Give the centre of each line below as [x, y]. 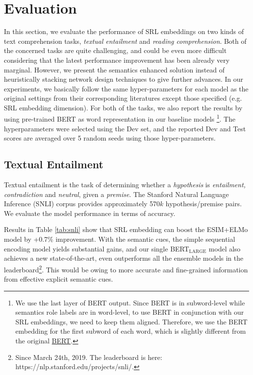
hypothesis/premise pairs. [204, 204]
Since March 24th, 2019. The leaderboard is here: [89, 357]
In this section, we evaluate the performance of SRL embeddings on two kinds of [124, 31]
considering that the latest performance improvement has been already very [117, 60]
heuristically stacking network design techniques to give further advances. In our [124, 79]
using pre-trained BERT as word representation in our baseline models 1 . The [120, 118]
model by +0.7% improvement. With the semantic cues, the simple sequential [120, 239]
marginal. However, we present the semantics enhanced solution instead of [114, 69]
